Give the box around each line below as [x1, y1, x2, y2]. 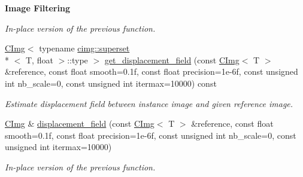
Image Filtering [5, 2, 70, 14]
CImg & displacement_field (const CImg [5, 117, 154, 130]
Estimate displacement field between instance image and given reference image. [5, 97, 293, 109]
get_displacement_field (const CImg [104, 53, 240, 66]
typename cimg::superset [39, 42, 130, 54]
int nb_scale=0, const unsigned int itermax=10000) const [5, 77, 217, 89]
